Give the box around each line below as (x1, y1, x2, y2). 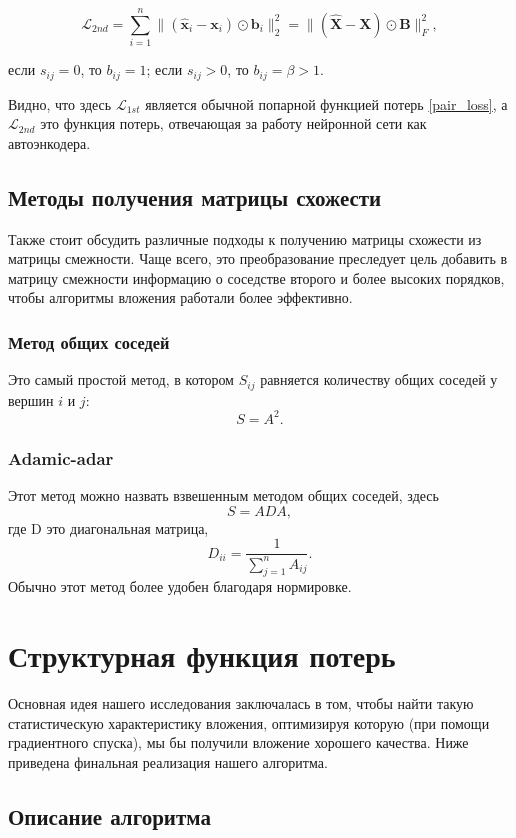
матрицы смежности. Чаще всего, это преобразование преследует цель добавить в (8, 248, 508, 269)
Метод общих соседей (8, 329, 170, 354)
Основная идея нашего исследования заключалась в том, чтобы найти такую (8, 693, 474, 714)
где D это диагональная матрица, (8, 517, 209, 538)
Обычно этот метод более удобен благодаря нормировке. (8, 576, 352, 597)
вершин (8, 389, 54, 410)
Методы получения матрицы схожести (8, 181, 382, 212)
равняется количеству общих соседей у (260, 369, 498, 390)
